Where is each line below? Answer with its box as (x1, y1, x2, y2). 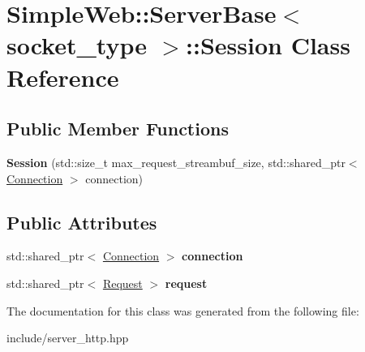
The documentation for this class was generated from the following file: (6, 302, 359, 319)
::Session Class (186, 28, 350, 62)
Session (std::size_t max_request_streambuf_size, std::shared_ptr (6, 153, 346, 170)
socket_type (6, 28, 147, 62)
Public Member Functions (6, 116, 229, 141)
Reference (6, 60, 119, 93)
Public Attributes (6, 209, 157, 234)
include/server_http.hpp (6, 329, 129, 346)
